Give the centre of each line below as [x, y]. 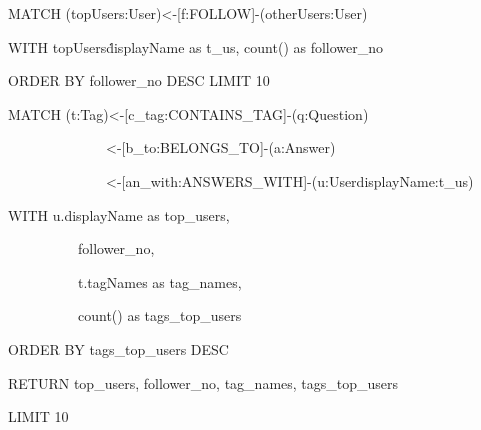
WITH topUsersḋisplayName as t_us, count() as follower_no [196, 46]
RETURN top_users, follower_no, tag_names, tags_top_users [203, 382]
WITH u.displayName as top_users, [119, 214]
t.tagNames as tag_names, [159, 281]
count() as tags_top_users [159, 315]
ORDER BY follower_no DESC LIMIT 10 [139, 80]
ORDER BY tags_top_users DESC [118, 348]
